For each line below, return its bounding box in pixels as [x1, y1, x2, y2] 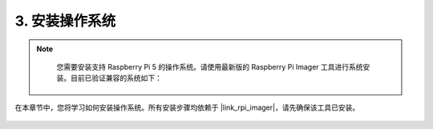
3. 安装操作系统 [14, 12, 116, 30]
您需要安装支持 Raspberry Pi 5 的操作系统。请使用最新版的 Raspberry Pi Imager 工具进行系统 [56, 62, 364, 71]
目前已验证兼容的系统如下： [70, 73, 162, 83]
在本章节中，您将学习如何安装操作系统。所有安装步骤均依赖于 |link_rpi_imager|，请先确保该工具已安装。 [14, 103, 360, 112]
